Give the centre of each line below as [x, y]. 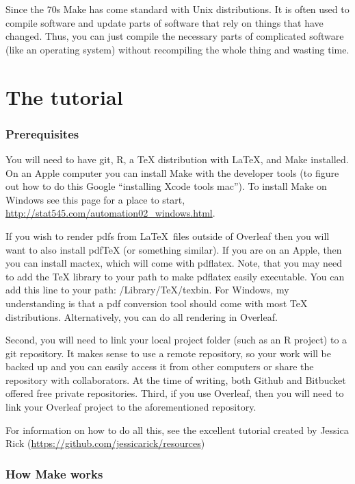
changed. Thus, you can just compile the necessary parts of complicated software [175, 36]
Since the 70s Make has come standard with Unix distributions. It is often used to [177, 9]
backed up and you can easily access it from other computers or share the [160, 366]
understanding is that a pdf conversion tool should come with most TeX [157, 303]
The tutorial [64, 96]
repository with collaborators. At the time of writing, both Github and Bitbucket [176, 379]
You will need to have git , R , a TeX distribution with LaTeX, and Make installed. [177, 159]
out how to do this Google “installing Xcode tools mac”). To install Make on [166, 186]
